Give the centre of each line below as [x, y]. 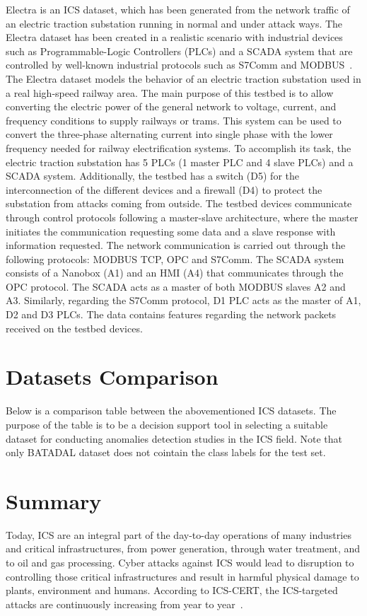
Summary [54, 500]
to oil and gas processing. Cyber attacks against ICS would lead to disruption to [180, 563]
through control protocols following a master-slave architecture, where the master [182, 217]
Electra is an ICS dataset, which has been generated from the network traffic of [178, 9]
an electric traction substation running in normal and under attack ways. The [174, 23]
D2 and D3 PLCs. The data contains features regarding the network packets [171, 314]
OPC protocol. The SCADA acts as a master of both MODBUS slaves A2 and [176, 286]
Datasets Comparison [112, 377]
